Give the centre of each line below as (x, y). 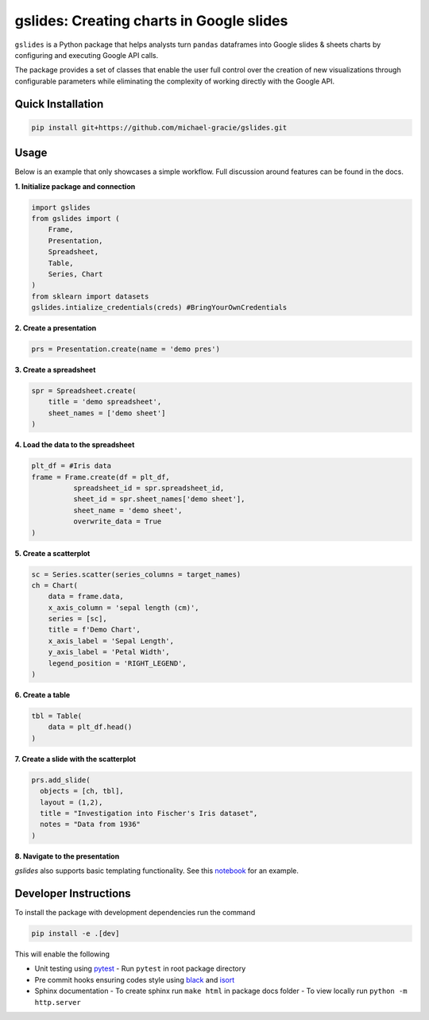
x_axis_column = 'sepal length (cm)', (124, 607)
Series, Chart (75, 274)
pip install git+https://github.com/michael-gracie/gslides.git (159, 127)
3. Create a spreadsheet (55, 370)
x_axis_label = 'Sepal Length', (111, 641)
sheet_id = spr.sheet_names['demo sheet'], (159, 499)
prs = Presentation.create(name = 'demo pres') (126, 349)
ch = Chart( (55, 585)
